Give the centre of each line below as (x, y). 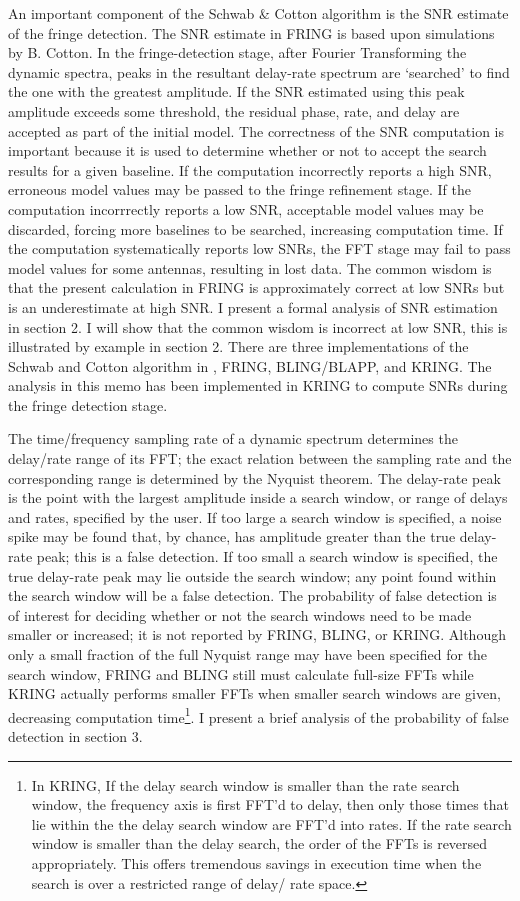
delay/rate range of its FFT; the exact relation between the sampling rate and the (260, 458)
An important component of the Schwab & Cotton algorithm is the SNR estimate (258, 13)
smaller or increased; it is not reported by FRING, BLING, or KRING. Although (257, 634)
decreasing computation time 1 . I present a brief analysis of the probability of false (258, 715)
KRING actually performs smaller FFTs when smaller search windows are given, (254, 693)
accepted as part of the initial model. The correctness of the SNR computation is (256, 130)
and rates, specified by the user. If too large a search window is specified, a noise (255, 516)
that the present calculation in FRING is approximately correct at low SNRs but (256, 287)
